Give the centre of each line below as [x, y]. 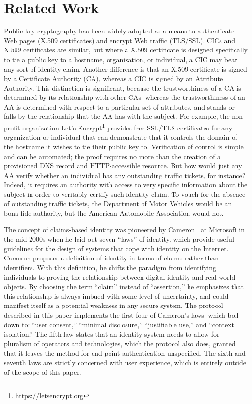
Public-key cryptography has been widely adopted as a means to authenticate [119, 31]
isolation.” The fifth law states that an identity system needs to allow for [112, 334]
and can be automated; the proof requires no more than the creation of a [112, 156]
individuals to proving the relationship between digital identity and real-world [120, 277]
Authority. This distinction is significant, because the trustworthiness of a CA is [123, 88]
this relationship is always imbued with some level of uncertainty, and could [116, 296]
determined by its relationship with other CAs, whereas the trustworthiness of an [125, 97]
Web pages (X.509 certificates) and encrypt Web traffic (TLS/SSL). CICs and [120, 40]
